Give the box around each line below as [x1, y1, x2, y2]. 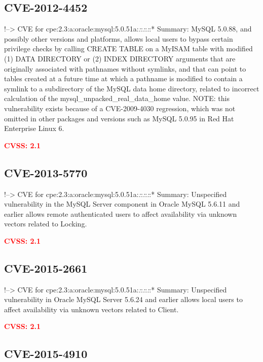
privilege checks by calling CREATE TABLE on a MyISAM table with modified [4, 43, 253, 54]
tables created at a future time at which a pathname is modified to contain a [4, 73, 243, 84]
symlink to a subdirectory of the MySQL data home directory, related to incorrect [4, 83, 259, 93]
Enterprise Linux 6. [4, 123, 64, 134]
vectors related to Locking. [4, 218, 87, 229]
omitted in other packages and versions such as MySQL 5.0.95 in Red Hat [4, 113, 234, 123]
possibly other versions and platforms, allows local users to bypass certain [4, 33, 233, 44]
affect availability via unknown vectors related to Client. [4, 304, 179, 314]
